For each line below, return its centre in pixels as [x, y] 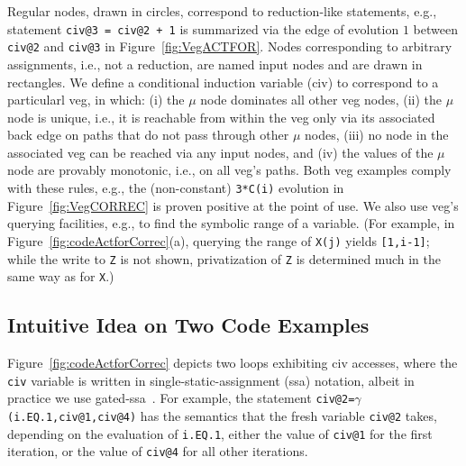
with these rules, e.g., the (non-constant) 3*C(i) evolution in [176, 188]
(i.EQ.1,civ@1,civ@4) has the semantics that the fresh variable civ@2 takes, [222, 415]
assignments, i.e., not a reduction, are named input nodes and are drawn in [215, 64]
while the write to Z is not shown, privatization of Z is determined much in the [224, 258]
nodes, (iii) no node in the [376, 135]
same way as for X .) [61, 276]
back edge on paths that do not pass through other [148, 135]
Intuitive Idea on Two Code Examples [188, 325]
